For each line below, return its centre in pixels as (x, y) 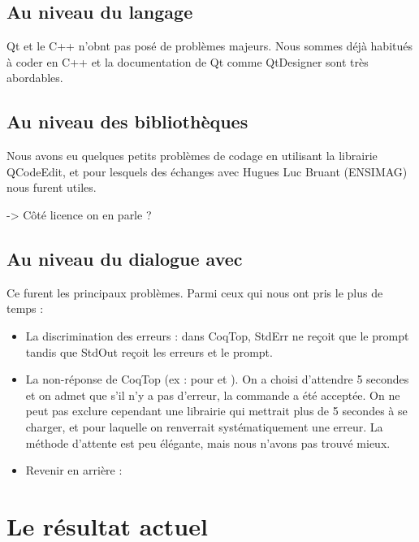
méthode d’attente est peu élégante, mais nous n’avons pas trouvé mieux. (208, 442)
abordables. (35, 78)
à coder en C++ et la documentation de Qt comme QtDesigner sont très (188, 61)
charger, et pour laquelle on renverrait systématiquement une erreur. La (204, 426)
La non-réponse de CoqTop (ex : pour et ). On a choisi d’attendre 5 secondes (217, 379)
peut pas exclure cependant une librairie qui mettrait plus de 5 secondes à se (216, 411)
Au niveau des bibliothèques (127, 121)
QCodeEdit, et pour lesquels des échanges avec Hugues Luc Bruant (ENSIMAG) (207, 171)
